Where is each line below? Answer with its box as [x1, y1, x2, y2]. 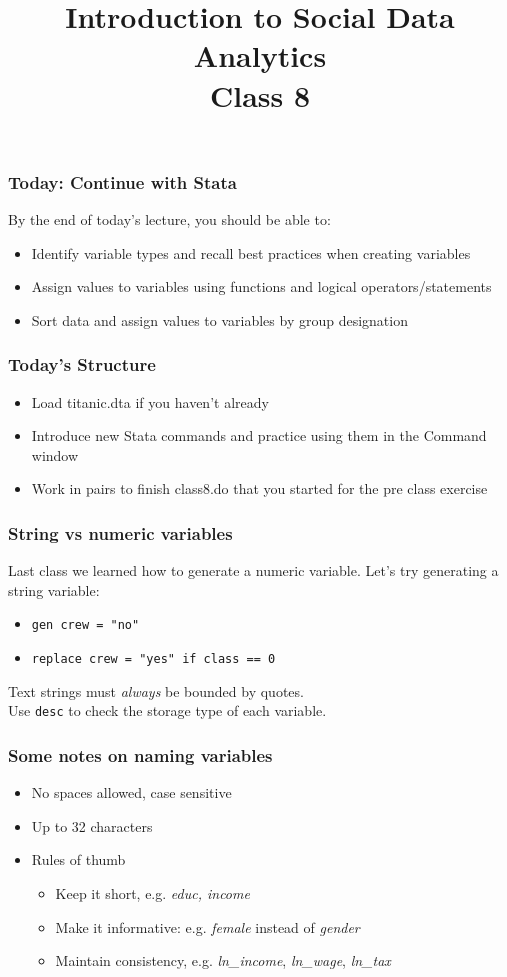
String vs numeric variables [8, 520, 233, 545]
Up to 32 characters [31, 815, 153, 836]
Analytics [193, 35, 327, 76]
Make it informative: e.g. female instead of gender [55, 916, 360, 937]
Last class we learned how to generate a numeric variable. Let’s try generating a [8, 560, 499, 581]
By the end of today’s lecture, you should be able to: [8, 209, 331, 230]
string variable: [8, 579, 100, 600]
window [31, 444, 79, 465]
